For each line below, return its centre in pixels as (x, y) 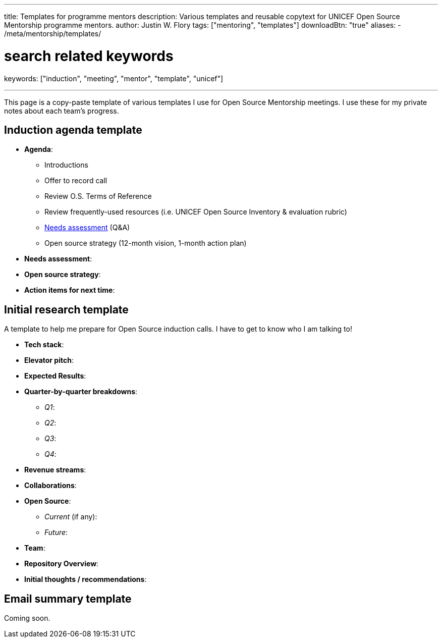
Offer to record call (76, 181)
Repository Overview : (62, 564)
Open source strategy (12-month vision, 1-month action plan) (146, 243)
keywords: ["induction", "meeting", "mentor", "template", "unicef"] (114, 78)
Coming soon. (27, 618)
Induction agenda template (73, 130)
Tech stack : (44, 345)
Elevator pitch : (49, 360)
